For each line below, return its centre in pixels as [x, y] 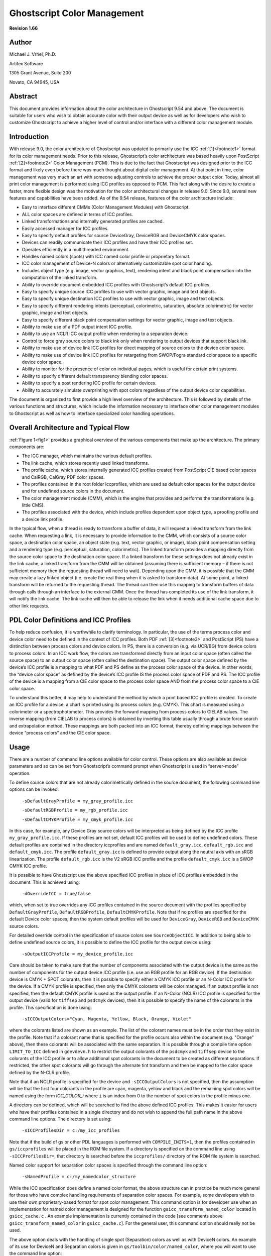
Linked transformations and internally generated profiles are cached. [93, 222]
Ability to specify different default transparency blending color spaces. [95, 376]
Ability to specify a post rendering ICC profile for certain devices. [89, 383]
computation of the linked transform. [60, 278]
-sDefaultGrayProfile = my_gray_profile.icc [78, 801]
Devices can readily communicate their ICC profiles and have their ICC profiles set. [107, 242]
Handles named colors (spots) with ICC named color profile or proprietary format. [106, 257]
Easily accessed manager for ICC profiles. [65, 228]
